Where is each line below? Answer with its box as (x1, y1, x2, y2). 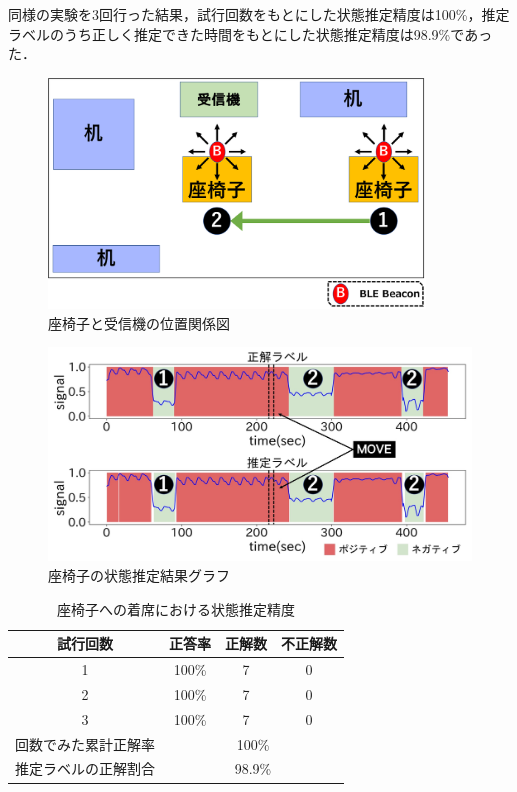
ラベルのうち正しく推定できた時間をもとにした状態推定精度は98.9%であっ (8, 23, 493, 44)
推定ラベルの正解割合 (15, 758, 155, 779)
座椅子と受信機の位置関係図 (48, 312, 230, 333)
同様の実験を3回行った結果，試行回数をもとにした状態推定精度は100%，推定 (8, 4, 510, 24)
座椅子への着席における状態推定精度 (57, 598, 295, 619)
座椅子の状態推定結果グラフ (48, 565, 230, 586)
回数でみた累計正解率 (15, 733, 155, 754)
